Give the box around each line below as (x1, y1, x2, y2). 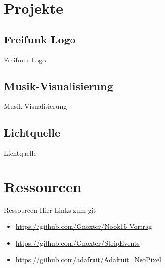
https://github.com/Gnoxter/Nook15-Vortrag (15, 221, 152, 231)
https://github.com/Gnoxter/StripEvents (15, 238, 140, 248)
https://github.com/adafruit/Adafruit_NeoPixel (15, 254, 161, 264)
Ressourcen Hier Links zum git (4, 205, 96, 215)
